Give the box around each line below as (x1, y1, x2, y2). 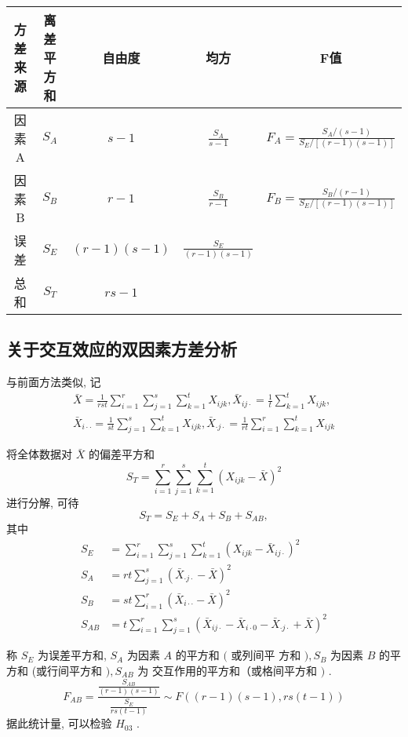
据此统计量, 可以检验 (6, 715, 112, 732)
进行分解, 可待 (6, 494, 79, 511)
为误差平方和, (37, 647, 107, 663)
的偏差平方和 (88, 446, 155, 462)
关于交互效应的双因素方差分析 (6, 337, 237, 361)
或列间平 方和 (231, 647, 301, 663)
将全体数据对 (6, 446, 72, 462)
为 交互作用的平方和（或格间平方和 (137, 662, 317, 678)
